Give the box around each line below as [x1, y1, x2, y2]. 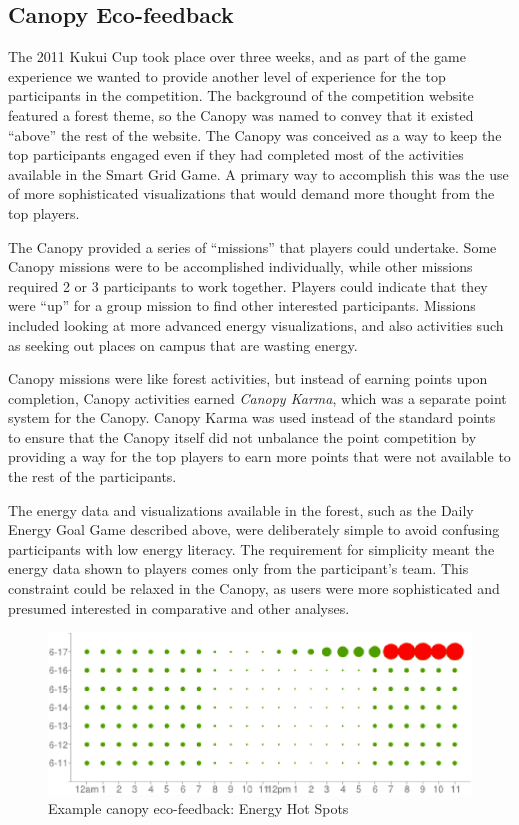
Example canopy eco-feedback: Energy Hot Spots [48, 798, 349, 819]
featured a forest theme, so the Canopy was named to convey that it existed [8, 104, 474, 125]
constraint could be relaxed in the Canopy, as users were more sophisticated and [8, 578, 500, 599]
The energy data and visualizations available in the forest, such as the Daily [8, 499, 474, 520]
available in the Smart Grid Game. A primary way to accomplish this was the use [8, 163, 509, 184]
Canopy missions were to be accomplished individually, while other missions [8, 256, 473, 277]
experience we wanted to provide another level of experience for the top [8, 65, 446, 86]
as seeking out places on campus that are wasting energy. [8, 334, 358, 355]
